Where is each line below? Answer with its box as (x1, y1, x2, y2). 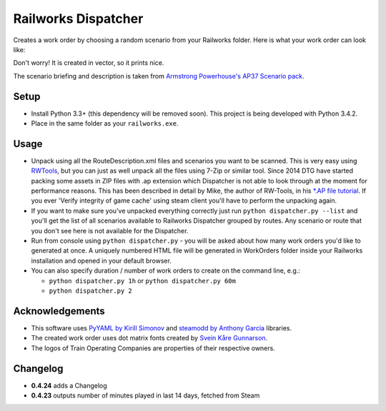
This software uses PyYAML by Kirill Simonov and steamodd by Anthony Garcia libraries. (31, 323, 292, 332)
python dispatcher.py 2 (49, 287, 132, 295)
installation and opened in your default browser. (31, 256, 172, 265)
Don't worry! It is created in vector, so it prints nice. (13, 59, 164, 67)
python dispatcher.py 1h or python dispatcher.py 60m (49, 276, 236, 285)
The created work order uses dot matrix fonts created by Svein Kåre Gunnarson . (31, 334, 268, 342)
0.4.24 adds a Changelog (31, 381, 107, 390)
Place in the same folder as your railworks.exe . (31, 119, 179, 128)
